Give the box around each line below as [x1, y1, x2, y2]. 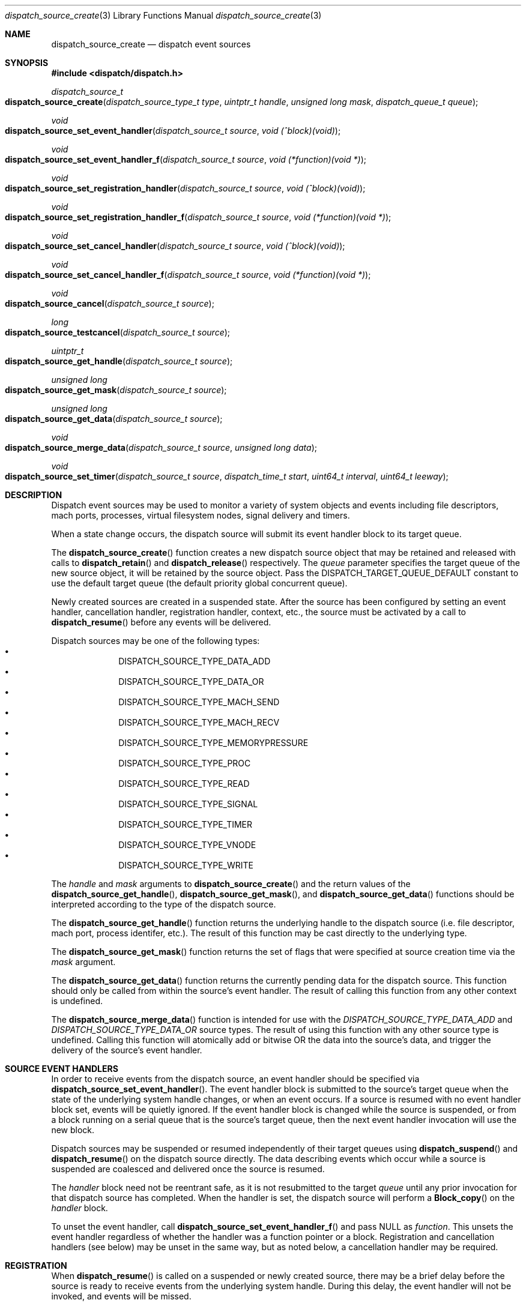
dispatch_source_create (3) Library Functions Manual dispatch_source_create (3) [5, 10, 322, 20]
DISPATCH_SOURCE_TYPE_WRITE [118, 860, 253, 870]
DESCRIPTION [5, 490, 62, 500]
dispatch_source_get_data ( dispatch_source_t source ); [5, 414, 223, 424]
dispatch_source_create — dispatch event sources [51, 39, 251, 49]
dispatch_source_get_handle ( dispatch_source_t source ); [5, 356, 233, 366]
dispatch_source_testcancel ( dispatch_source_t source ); [5, 327, 231, 337]
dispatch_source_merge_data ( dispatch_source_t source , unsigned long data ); [5, 442, 317, 453]
